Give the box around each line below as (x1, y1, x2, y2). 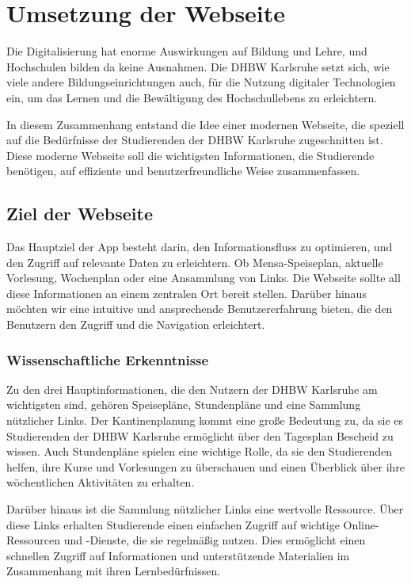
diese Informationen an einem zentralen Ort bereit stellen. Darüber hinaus (6, 284, 367, 301)
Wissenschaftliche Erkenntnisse (6, 349, 209, 369)
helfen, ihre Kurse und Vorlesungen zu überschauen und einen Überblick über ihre (6, 458, 405, 475)
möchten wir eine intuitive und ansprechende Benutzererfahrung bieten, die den (6, 300, 393, 317)
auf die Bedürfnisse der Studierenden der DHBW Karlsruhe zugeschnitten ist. (6, 132, 383, 148)
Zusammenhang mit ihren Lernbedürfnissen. (6, 563, 221, 579)
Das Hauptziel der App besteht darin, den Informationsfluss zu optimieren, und (6, 239, 393, 255)
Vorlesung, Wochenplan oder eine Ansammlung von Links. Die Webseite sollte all (6, 269, 401, 286)
